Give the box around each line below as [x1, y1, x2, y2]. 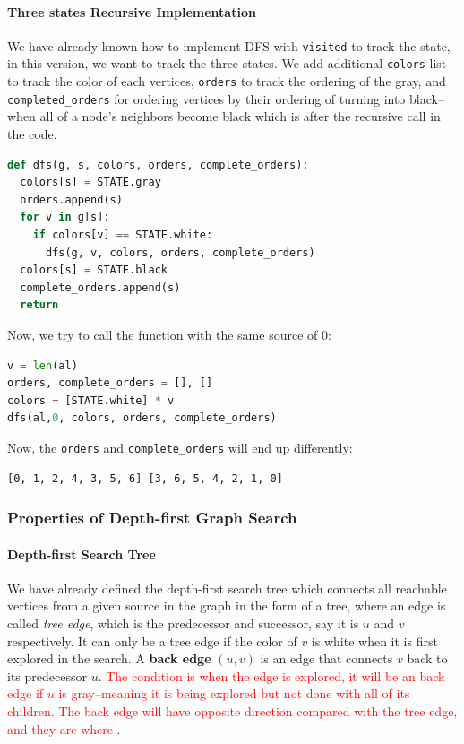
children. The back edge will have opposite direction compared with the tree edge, [7, 701, 458, 720]
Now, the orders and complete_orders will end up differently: [7, 437, 353, 456]
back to [407, 649, 448, 668]
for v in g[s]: [20, 211, 110, 224]
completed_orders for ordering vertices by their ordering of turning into [7, 89, 406, 108]
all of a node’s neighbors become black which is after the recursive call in [39, 107, 441, 125]
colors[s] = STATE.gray [20, 176, 161, 189]
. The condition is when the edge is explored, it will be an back [98, 666, 445, 685]
